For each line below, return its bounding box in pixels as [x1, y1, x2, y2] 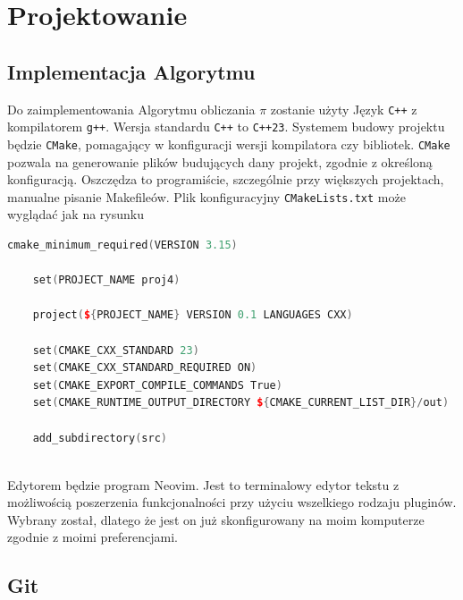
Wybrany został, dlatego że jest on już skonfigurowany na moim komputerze [7, 510, 425, 528]
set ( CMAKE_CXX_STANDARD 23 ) [32, 343, 199, 357]
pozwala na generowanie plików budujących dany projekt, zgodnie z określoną [7, 152, 433, 171]
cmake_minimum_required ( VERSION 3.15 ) [7, 238, 238, 251]
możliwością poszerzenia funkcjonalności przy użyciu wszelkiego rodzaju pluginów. [7, 493, 457, 511]
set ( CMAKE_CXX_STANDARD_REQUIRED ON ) [32, 361, 257, 375]
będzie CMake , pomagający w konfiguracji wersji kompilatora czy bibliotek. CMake [7, 134, 450, 153]
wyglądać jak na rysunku [7, 205, 144, 224]
